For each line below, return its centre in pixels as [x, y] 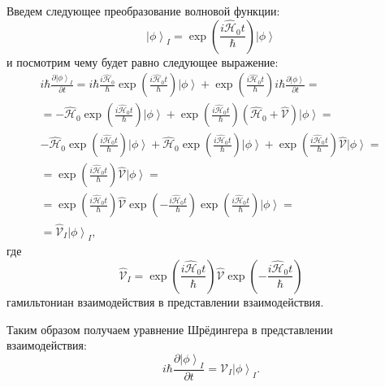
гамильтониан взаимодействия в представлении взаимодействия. [165, 301]
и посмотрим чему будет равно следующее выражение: [143, 61]
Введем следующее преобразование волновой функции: [143, 11]
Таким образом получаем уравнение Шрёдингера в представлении [170, 329]
